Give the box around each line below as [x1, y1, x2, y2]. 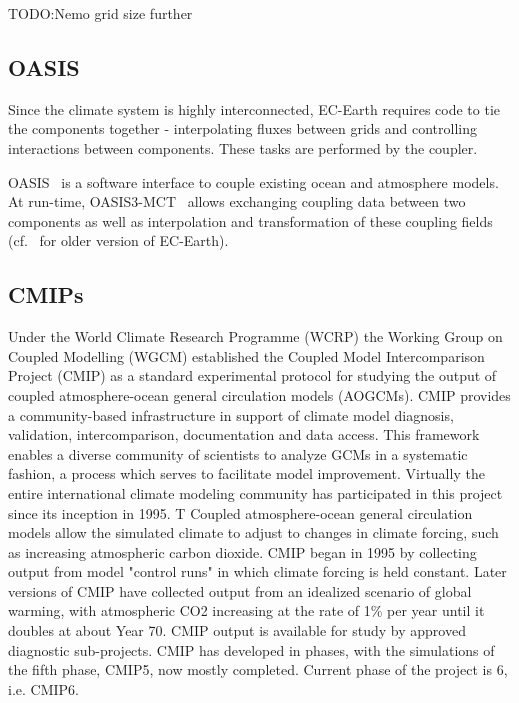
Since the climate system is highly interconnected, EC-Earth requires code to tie [8, 98, 500, 119]
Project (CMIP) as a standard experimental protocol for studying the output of [8, 365, 497, 386]
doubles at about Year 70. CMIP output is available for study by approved [8, 620, 466, 641]
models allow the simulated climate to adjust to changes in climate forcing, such [8, 522, 499, 543]
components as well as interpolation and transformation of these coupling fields [8, 210, 493, 231]
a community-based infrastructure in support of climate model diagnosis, [8, 404, 454, 425]
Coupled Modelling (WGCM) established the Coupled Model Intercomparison [8, 345, 485, 366]
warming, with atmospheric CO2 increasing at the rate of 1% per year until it [8, 600, 485, 621]
